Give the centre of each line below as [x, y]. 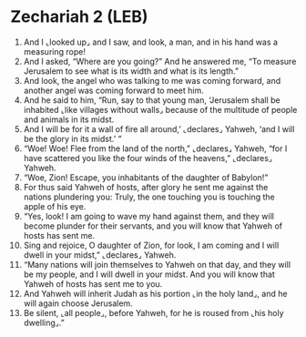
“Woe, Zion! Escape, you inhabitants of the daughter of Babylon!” [146, 177]
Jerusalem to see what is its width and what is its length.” [131, 71]
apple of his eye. [55, 206]
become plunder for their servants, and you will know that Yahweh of [153, 226]
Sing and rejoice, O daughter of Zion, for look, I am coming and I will [151, 245]
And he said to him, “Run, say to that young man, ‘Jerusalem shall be [152, 100]
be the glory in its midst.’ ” [72, 138]
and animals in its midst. [69, 119]
